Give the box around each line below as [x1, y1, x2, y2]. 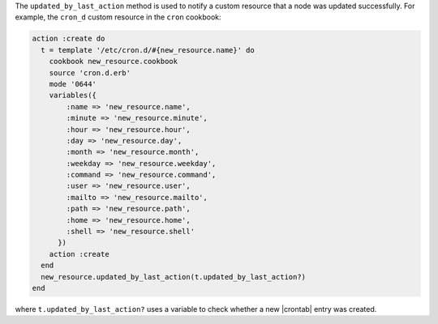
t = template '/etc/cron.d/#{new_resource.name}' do [41, 45, 255, 54]
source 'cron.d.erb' [49, 68, 131, 77]
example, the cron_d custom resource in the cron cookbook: [15, 12, 222, 22]
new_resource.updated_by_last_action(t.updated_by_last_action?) [41, 272, 307, 281]
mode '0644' [49, 79, 97, 88]
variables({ [49, 91, 97, 100]
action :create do [32, 34, 105, 44]
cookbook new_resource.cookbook [49, 57, 178, 66]
